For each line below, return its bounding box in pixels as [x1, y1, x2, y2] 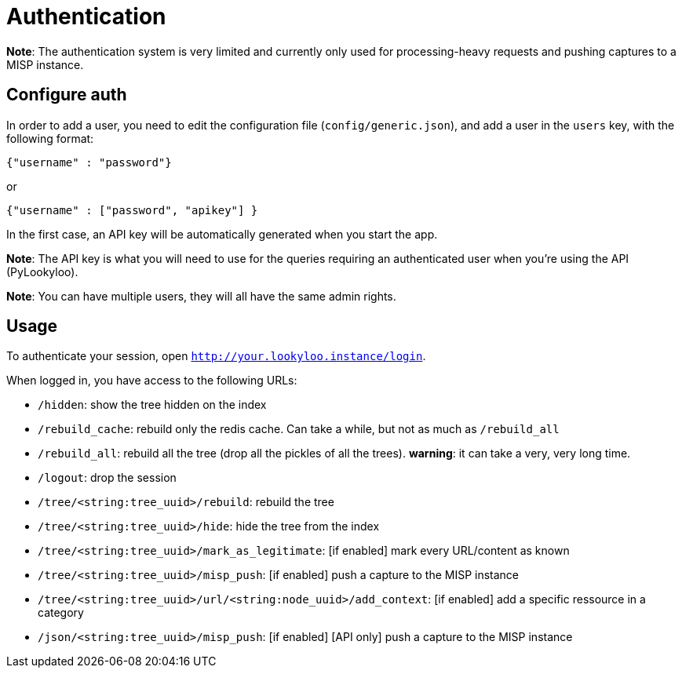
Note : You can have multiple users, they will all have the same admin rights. [6, 289, 396, 303]
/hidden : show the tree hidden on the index [38, 398, 267, 412]
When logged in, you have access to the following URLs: [6, 373, 297, 388]
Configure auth [6, 85, 127, 105]
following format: [6, 131, 94, 145]
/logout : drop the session [38, 471, 177, 485]
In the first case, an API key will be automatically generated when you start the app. [6, 227, 438, 241]
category [38, 606, 84, 620]
